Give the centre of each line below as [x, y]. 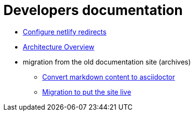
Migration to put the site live [87, 92]
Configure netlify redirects [65, 32]
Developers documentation [93, 10]
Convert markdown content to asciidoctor [109, 77]
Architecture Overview [59, 47]
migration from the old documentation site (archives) [107, 62]
